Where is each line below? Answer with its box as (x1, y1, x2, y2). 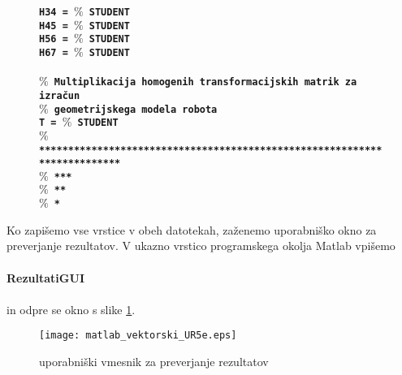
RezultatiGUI (6, 269, 84, 286)
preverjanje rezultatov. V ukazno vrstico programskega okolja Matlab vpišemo (6, 237, 396, 254)
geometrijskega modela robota (54, 103, 218, 115)
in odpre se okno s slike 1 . (6, 300, 136, 317)
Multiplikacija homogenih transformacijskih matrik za (54, 76, 357, 88)
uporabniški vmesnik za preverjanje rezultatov (39, 353, 269, 369)
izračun (39, 89, 80, 101)
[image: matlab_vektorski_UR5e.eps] (39, 330, 237, 342)
